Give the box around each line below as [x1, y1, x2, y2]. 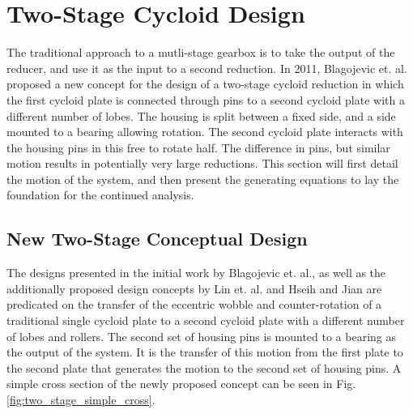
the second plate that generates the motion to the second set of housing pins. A [6, 359, 402, 376]
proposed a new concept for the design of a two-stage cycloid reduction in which [6, 75, 404, 92]
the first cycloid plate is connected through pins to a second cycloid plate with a [6, 91, 405, 108]
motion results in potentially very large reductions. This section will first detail [6, 155, 398, 172]
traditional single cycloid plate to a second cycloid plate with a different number [6, 312, 405, 329]
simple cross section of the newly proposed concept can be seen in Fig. [6, 375, 356, 392]
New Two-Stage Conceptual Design [6, 226, 308, 251]
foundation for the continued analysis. [6, 186, 194, 203]
